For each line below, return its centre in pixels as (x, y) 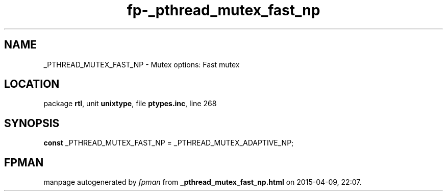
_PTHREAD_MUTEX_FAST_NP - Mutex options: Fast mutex (142, 64)
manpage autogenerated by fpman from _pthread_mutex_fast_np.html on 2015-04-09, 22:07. (203, 182)
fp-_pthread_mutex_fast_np (224, 10)
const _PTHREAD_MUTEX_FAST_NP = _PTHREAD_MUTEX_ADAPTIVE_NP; (169, 143)
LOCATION (32, 84)
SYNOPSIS (32, 123)
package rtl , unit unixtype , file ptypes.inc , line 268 (130, 104)
